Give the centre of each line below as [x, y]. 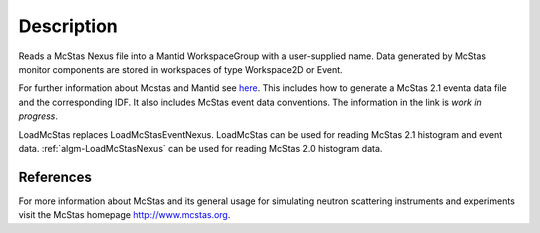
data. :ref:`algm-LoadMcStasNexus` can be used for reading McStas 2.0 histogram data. [200, 148]
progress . [38, 116]
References [55, 176]
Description [68, 26]
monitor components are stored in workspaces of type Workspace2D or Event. [181, 69]
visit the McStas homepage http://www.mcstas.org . [124, 215]
